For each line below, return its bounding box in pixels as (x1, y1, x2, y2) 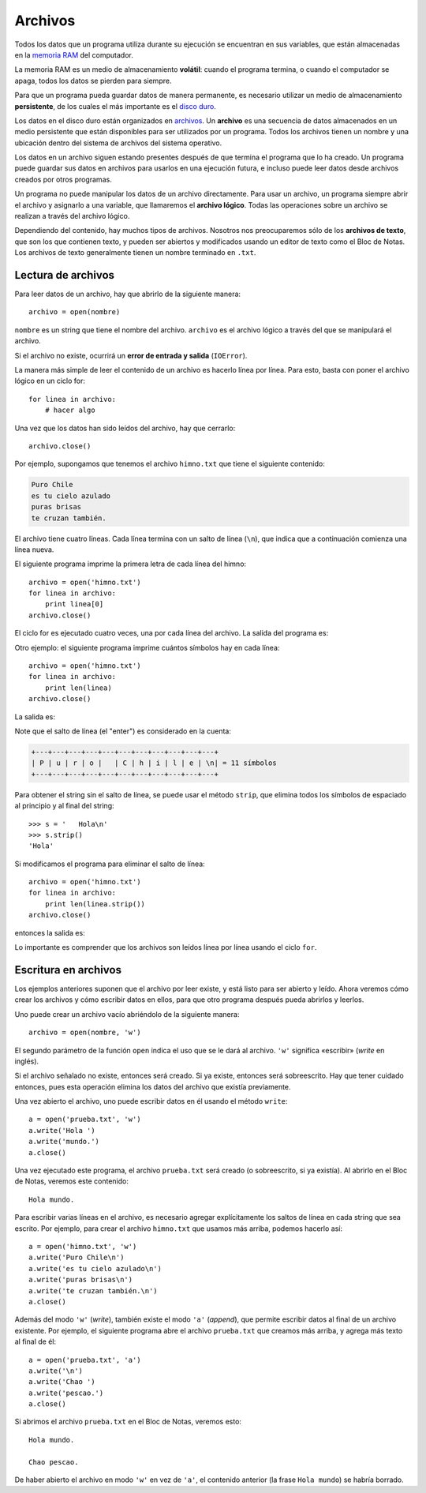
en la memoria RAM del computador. (14, 50, 133, 59)
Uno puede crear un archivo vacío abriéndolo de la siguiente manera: (14, 1009, 240, 1018)
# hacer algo (44, 406, 95, 415)
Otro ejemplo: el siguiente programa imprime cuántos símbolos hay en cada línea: (14, 643, 280, 652)
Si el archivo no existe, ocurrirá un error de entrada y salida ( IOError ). (14, 351, 248, 360)
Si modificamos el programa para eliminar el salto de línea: (14, 859, 205, 868)
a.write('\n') (28, 1366, 83, 1375)
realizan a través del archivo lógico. (14, 212, 130, 221)
